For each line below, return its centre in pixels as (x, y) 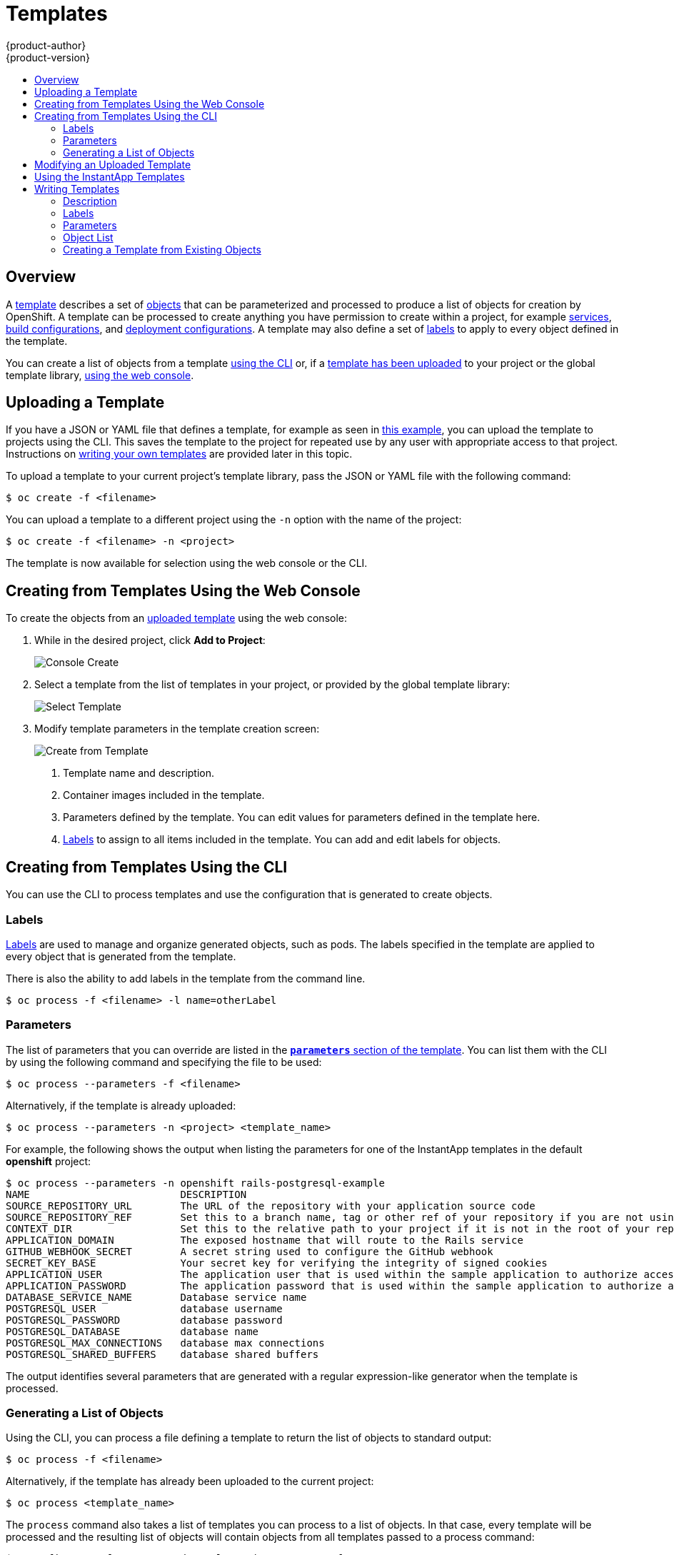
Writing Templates (77, 188)
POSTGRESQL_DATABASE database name (132, 1331)
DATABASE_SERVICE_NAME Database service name (156, 1297)
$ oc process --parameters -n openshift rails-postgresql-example (196, 1183)
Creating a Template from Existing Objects (162, 249)
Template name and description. (139, 773)
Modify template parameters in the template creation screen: (177, 729)
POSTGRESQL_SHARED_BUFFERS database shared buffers (162, 1354)
